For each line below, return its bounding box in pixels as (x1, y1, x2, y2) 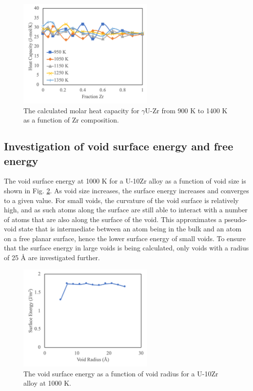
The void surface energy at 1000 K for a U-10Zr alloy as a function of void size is (4, 176, 246, 186)
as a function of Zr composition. (23, 115, 119, 125)
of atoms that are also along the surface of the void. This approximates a (4, 214, 222, 224)
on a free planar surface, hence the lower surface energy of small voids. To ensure (4, 233, 246, 243)
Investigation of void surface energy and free (4, 139, 234, 154)
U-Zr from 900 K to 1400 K (145, 105, 228, 115)
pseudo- (224, 214, 247, 224)
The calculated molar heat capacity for (23, 105, 139, 115)
